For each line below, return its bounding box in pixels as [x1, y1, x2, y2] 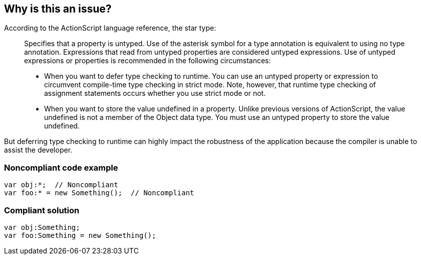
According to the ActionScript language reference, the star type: [4, 24, 216, 33]
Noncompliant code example [4, 162, 118, 173]
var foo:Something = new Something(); [4, 231, 156, 239]
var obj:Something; [4, 223, 80, 231]
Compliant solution [4, 205, 80, 215]
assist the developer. [4, 146, 73, 155]
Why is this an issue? [4, 3, 112, 15]
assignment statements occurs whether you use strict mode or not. [44, 89, 266, 98]
